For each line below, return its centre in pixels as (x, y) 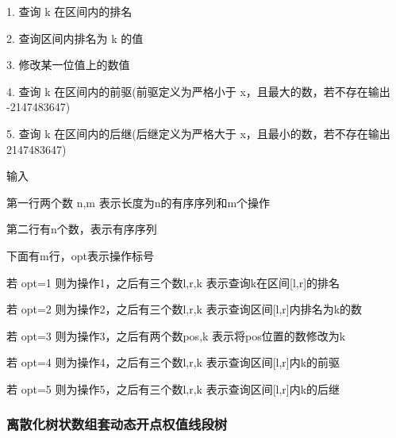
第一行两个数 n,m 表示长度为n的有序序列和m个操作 (138, 202)
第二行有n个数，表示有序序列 (82, 229)
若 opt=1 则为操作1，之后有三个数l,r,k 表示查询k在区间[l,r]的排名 (173, 282)
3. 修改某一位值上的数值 (68, 65)
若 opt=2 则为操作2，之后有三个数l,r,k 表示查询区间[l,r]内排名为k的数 (185, 309)
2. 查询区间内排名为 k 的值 (75, 38)
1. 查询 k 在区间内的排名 (69, 11)
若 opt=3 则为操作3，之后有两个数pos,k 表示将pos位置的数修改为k (176, 335)
